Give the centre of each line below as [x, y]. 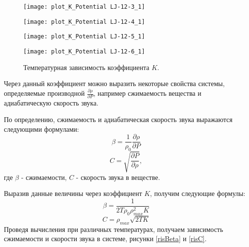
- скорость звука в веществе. [118, 177]
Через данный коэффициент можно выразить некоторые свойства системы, [114, 83]
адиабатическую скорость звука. [51, 103]
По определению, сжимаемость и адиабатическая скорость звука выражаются [118, 119]
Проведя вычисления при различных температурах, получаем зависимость [114, 229]
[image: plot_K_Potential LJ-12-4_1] [84, 22]
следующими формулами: [41, 129]
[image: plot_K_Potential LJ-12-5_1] [84, 37]
